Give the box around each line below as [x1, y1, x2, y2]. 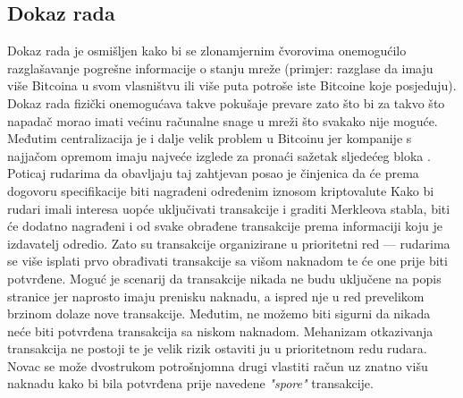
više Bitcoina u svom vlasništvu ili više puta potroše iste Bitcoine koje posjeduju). [7, 76, 457, 95]
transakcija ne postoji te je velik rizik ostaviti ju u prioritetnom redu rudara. [7, 339, 427, 358]
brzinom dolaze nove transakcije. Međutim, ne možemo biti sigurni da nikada [7, 304, 431, 323]
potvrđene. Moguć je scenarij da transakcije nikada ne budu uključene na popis [7, 268, 442, 287]
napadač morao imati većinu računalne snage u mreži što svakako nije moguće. [7, 111, 438, 130]
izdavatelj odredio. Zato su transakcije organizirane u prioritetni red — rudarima [7, 233, 450, 252]
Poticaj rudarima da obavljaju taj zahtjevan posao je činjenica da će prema [7, 164, 419, 182]
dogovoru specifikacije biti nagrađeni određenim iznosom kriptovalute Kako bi [7, 181, 434, 199]
